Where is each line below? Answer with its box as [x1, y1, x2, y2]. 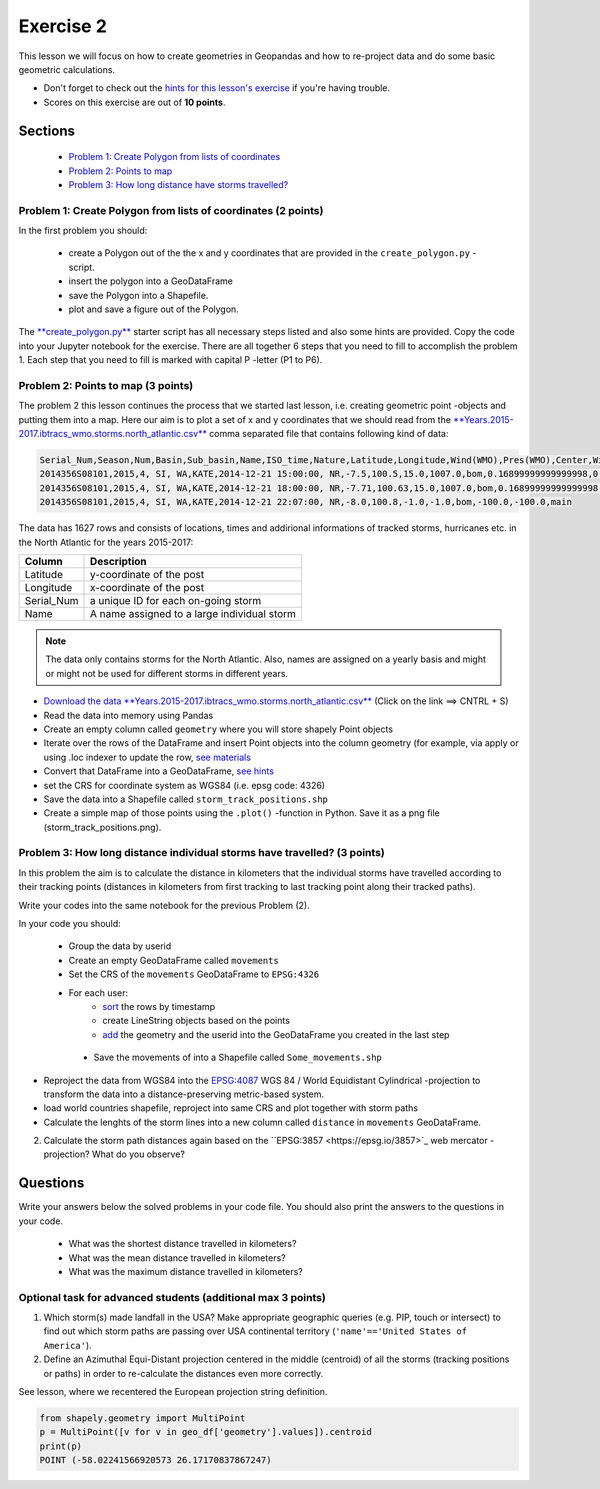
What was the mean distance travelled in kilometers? [68, 1251, 286, 1264]
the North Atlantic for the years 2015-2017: [18, 536, 194, 548]
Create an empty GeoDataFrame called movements [68, 954, 279, 966]
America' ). [43, 1339, 92, 1351]
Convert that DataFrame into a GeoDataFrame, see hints [43, 765, 275, 777]
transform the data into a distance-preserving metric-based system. [43, 1088, 325, 1100]
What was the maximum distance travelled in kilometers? [68, 1265, 304, 1277]
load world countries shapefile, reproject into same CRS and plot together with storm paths [43, 1102, 419, 1114]
